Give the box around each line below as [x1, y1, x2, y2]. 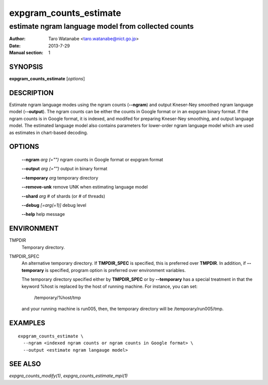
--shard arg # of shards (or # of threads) [21, 193, 105, 199]
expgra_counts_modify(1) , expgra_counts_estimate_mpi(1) [9, 373, 128, 379]
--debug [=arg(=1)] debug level [21, 202, 86, 208]
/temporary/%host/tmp [34, 294, 81, 300]
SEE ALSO [9, 360, 41, 368]
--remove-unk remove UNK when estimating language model [21, 184, 148, 190]
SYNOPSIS [9, 63, 43, 71]
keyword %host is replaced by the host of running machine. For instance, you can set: [21, 283, 198, 289]
